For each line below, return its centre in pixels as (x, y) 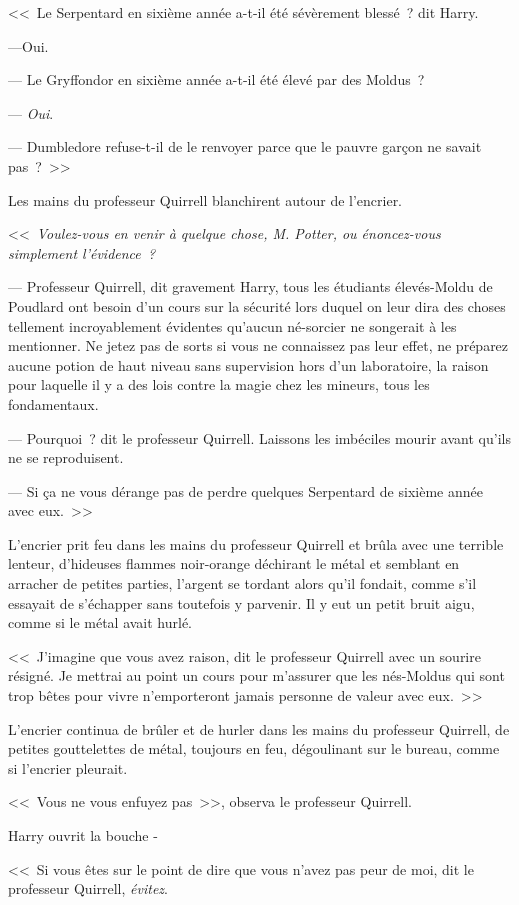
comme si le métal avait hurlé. (100, 622)
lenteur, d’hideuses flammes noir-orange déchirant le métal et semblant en (234, 563)
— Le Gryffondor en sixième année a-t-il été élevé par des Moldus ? (216, 79)
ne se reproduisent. (66, 457)
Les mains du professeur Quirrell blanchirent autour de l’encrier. (205, 199)
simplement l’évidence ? (82, 252)
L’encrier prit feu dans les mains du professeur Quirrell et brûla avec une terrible (256, 543)
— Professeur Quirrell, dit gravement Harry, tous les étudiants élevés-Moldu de (250, 286)
